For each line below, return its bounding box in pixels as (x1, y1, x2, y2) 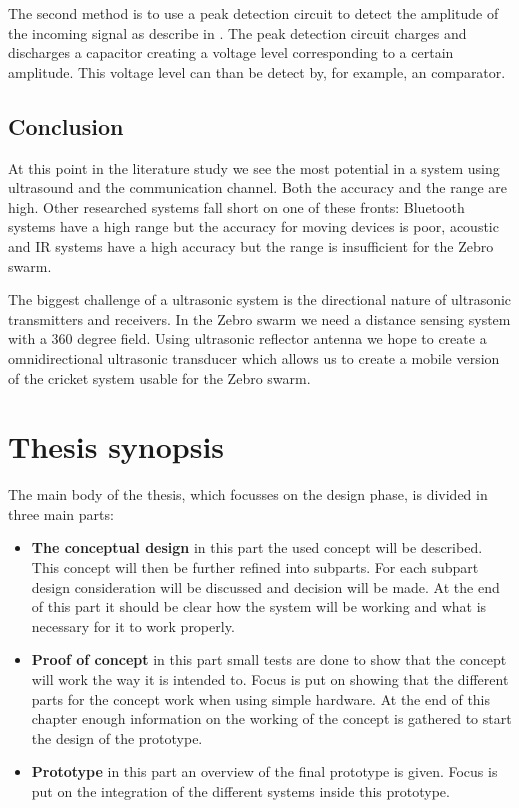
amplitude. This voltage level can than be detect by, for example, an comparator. (8, 61, 506, 82)
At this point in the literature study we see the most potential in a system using (8, 157, 500, 178)
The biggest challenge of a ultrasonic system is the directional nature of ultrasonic (8, 289, 512, 310)
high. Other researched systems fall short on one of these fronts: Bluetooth (8, 196, 465, 217)
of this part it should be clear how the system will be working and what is (31, 596, 487, 617)
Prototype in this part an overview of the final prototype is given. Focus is (31, 761, 498, 782)
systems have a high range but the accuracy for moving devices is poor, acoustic (8, 216, 499, 237)
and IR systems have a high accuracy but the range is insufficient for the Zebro (8, 235, 494, 256)
